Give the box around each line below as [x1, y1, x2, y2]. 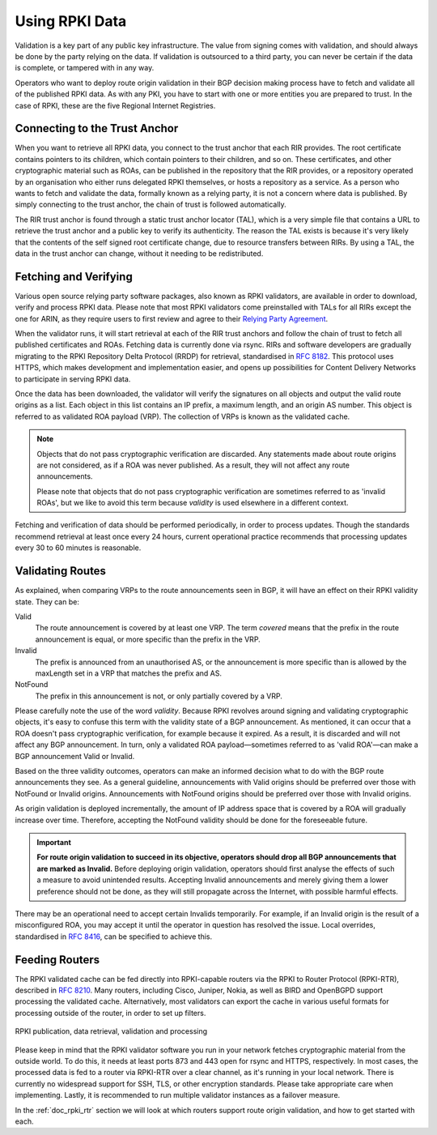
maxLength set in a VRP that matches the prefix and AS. [35, 668, 223, 678]
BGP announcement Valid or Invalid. [15, 751, 135, 761]
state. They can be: [15, 596, 80, 607]
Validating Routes [15, 564, 107, 578]
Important [36, 837, 72, 847]
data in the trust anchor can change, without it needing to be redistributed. [15, 248, 264, 258]
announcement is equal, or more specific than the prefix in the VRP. [35, 634, 261, 644]
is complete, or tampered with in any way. [15, 63, 155, 73]
